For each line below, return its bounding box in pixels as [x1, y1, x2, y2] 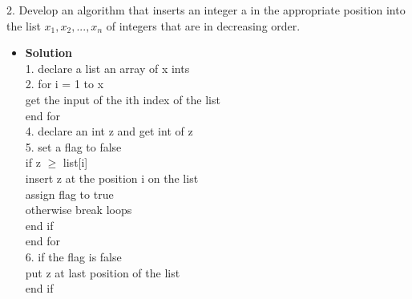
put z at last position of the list [25, 264, 180, 281]
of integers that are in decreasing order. [106, 17, 301, 34]
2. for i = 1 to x [25, 75, 104, 92]
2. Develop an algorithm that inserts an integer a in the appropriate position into [6, 2, 406, 18]
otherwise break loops [25, 201, 132, 218]
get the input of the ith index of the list [25, 91, 220, 107]
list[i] [63, 154, 88, 171]
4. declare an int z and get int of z [25, 123, 193, 139]
